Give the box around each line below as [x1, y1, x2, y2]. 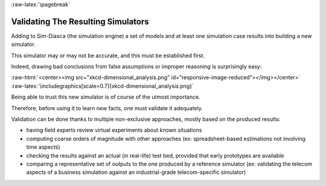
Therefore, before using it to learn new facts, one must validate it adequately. [11, 104, 203, 111]
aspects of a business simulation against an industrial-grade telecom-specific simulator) [26, 169, 246, 176]
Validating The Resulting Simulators [11, 16, 149, 26]
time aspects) [26, 143, 60, 150]
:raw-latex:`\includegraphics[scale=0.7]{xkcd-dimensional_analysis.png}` [11, 82, 194, 90]
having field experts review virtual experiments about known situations [26, 126, 202, 134]
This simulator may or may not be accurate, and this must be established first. [11, 52, 205, 59]
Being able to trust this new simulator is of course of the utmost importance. [11, 93, 200, 101]
